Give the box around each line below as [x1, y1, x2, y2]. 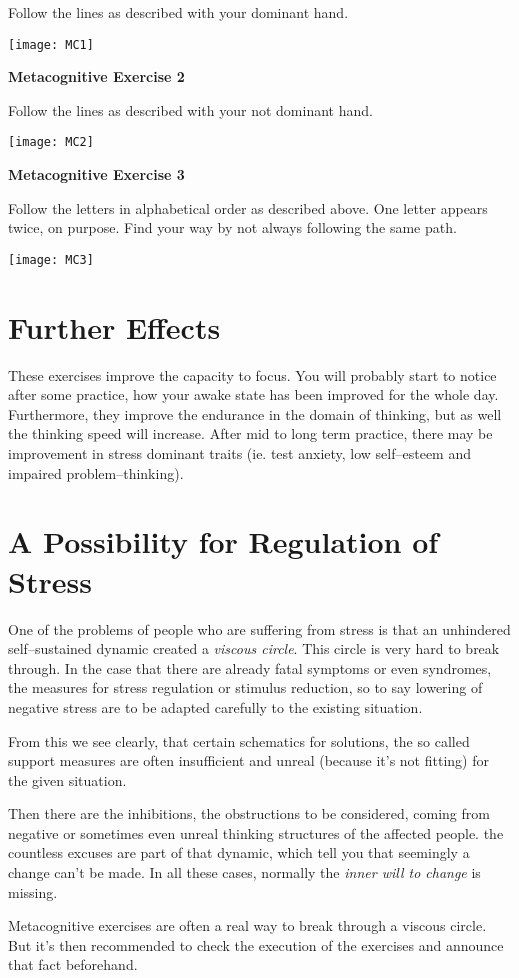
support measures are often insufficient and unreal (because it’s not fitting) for [8, 750, 489, 771]
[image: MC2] [8, 135, 94, 150]
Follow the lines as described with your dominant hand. [8, 2, 349, 22]
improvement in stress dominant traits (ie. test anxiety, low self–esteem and [8, 443, 472, 464]
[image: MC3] [8, 252, 94, 267]
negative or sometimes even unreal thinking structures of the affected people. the [8, 822, 504, 843]
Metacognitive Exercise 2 [8, 66, 185, 87]
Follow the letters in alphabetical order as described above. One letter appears [8, 197, 488, 218]
